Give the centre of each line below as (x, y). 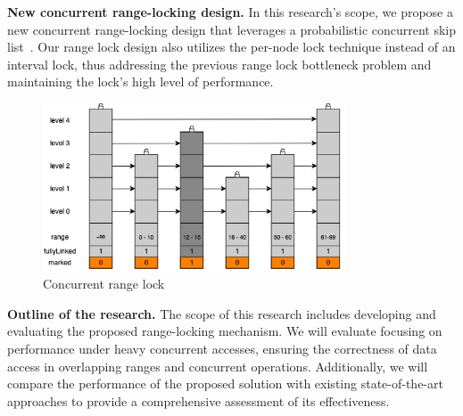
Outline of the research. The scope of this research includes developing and (222, 313)
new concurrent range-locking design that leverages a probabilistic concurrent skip (232, 29)
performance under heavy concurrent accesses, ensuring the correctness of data (222, 349)
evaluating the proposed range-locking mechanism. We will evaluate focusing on (225, 331)
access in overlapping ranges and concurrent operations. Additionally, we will (218, 366)
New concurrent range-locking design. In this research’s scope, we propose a (230, 12)
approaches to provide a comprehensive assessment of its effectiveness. (198, 400)
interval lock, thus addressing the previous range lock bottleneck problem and (219, 64)
